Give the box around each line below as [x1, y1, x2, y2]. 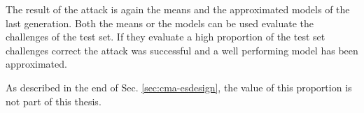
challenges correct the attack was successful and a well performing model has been [6, 43, 358, 57]
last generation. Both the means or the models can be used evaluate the [6, 15, 314, 30]
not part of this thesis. [6, 93, 101, 108]
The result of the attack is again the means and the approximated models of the [6, 2, 350, 16]
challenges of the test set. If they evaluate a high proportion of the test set [6, 29, 325, 44]
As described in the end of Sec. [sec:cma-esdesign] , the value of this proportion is [6, 80, 352, 94]
